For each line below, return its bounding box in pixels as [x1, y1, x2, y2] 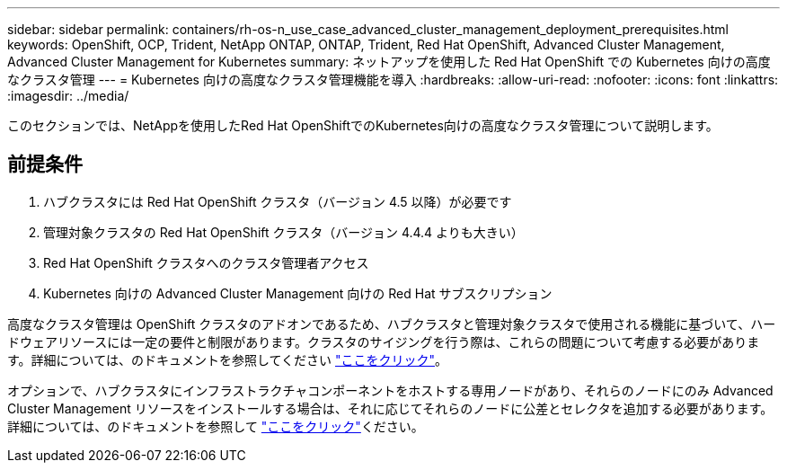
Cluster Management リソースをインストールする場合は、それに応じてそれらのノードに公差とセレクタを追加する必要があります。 [7, 400, 774, 416]
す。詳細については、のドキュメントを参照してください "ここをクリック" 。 [7, 351, 448, 368]
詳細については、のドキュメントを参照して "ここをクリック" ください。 [7, 418, 424, 434]
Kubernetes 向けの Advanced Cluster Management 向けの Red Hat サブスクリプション [43, 285, 553, 301]
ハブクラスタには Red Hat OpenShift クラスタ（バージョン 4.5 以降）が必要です [43, 193, 512, 209]
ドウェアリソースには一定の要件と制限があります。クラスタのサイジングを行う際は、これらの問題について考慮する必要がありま [7, 333, 760, 350]
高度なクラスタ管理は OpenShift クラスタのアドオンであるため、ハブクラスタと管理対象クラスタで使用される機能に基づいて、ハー [7, 315, 776, 332]
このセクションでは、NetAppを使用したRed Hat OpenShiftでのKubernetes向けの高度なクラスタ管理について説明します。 [7, 118, 719, 133]
